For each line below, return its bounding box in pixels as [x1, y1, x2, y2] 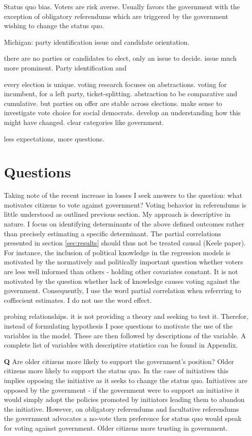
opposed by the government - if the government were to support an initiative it [4, 384, 240, 395]
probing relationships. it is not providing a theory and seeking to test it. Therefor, [4, 311, 249, 321]
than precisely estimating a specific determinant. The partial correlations [4, 228, 221, 238]
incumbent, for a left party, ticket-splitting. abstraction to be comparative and [4, 88, 237, 99]
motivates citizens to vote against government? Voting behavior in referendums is [4, 199, 247, 209]
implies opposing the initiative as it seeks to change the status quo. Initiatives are [4, 375, 248, 385]
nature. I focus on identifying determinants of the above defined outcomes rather [4, 219, 245, 229]
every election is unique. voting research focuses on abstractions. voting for [4, 79, 227, 89]
